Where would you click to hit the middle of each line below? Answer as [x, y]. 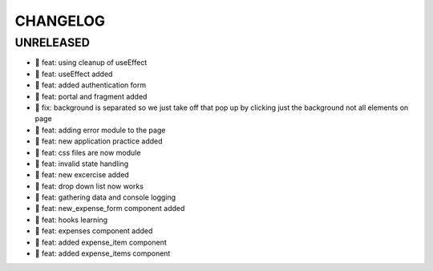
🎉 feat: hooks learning [71, 220]
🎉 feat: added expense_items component [103, 253]
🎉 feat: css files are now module [88, 152]
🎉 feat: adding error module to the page [100, 130]
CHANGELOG [60, 21]
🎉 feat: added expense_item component [101, 242]
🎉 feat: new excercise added [82, 175]
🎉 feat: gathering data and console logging [105, 197]
